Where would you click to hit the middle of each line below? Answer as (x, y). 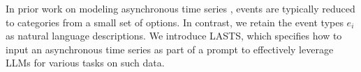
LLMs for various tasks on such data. (85, 63)
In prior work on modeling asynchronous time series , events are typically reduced (180, 8)
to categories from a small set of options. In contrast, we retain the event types (175, 22)
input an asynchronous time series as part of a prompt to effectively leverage (170, 49)
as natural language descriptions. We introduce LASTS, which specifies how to (174, 36)
